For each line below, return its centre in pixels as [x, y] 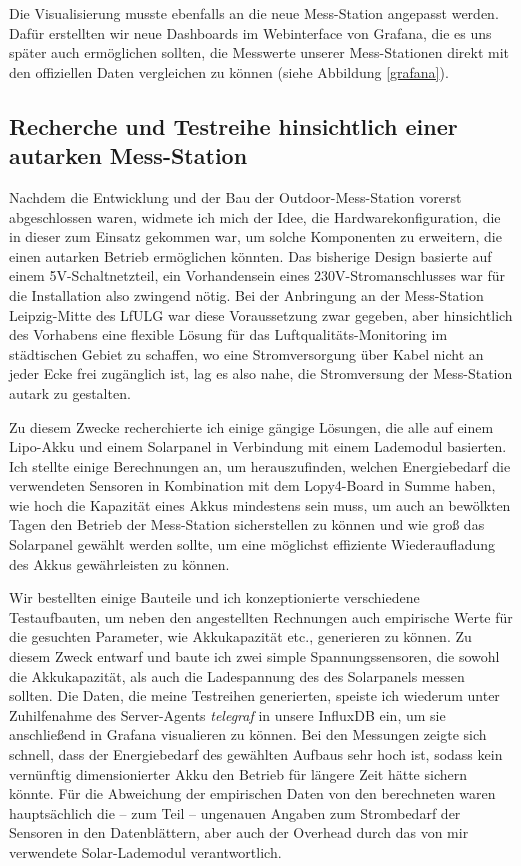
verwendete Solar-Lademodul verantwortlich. [145, 851]
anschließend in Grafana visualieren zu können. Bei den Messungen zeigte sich [248, 734]
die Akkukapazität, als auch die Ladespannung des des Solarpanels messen [237, 675]
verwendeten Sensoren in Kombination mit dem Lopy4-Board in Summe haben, [252, 485]
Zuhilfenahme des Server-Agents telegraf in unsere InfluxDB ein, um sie [227, 714]
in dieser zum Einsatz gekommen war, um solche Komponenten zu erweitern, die [255, 236]
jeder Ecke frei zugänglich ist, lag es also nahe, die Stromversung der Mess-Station [261, 373]
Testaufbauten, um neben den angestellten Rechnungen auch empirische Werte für [261, 616]
